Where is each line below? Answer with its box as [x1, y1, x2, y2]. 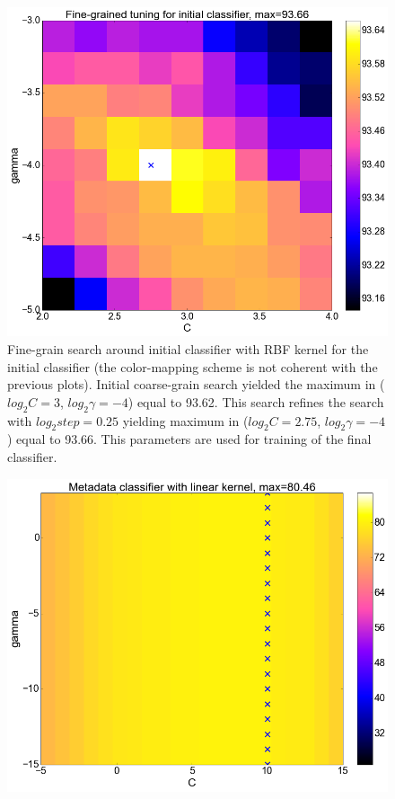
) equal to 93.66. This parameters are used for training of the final [7, 430, 372, 448]
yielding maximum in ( [122, 411, 249, 430]
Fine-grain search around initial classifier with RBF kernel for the [7, 339, 369, 358]
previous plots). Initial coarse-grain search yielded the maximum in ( [7, 375, 385, 394]
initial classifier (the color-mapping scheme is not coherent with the [7, 357, 378, 376]
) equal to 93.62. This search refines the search [127, 392, 384, 411]
